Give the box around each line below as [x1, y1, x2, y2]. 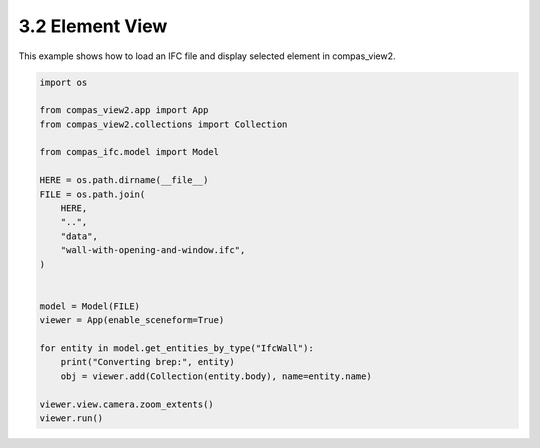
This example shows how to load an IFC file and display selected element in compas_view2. [18, 50, 396, 62]
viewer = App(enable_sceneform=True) [39, 315, 225, 326]
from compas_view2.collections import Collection [39, 118, 288, 130]
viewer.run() [39, 412, 104, 424]
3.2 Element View [18, 15, 168, 37]
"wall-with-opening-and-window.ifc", [60, 245, 246, 256]
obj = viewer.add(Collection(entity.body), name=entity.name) [60, 370, 372, 382]
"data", [60, 230, 99, 242]
